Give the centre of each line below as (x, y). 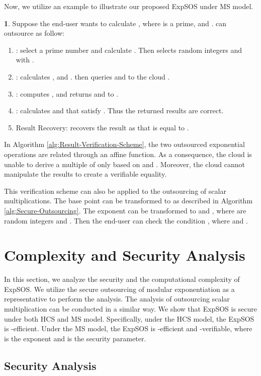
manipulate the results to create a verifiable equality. (85, 174)
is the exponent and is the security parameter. (75, 338)
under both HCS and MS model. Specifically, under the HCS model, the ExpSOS (129, 318)
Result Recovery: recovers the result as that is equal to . (102, 127)
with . (25, 60)
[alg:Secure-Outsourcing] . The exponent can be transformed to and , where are (125, 210)
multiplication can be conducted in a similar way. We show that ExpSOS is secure (131, 309)
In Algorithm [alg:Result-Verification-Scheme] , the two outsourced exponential (124, 144)
